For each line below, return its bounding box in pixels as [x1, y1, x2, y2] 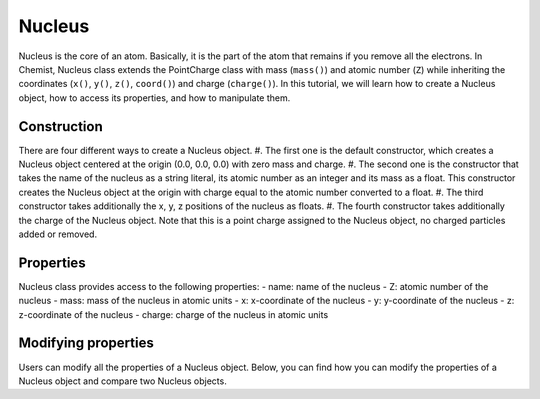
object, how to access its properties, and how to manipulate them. [18, 91, 291, 104]
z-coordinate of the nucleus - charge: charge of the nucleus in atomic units [18, 308, 329, 320]
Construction [18, 118, 104, 135]
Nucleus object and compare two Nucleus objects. [18, 375, 227, 387]
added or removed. [18, 228, 98, 240]
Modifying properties [18, 335, 154, 352]
